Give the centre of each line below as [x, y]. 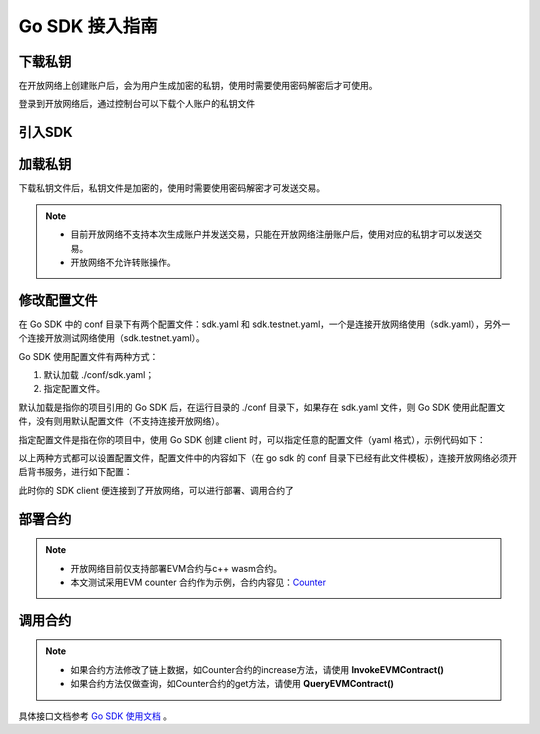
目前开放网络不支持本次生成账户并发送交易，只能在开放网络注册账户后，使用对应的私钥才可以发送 [272, 234]
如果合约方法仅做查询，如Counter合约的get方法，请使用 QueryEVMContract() [232, 684]
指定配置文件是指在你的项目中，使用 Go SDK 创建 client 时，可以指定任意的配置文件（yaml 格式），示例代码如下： [252, 439]
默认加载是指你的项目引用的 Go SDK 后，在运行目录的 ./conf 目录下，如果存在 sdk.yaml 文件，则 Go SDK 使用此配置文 [261, 407]
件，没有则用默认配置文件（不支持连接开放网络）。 [121, 421]
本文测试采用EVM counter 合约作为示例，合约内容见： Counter [198, 582]
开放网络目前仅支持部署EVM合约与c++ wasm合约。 [176, 568]
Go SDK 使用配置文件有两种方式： [88, 356]
